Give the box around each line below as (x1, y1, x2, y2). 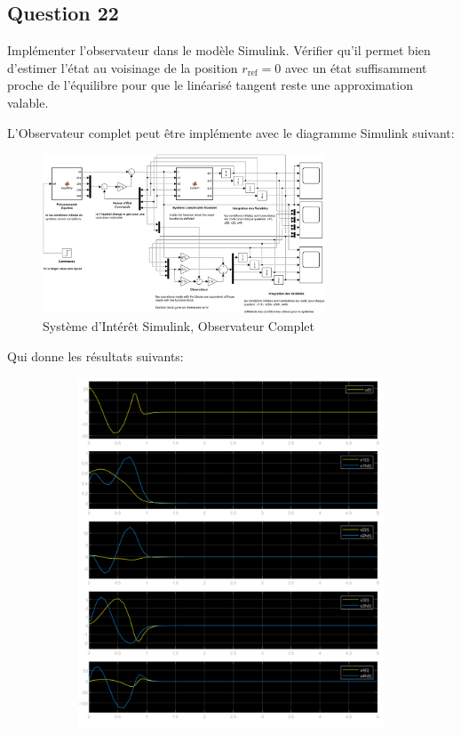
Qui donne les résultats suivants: (7, 346, 184, 365)
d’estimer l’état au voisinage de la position (7, 58, 238, 77)
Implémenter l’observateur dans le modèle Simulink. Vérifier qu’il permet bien (7, 41, 431, 60)
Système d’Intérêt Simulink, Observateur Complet (43, 316, 314, 335)
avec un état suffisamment (284, 58, 427, 77)
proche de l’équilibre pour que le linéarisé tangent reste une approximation (7, 76, 413, 94)
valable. (7, 93, 49, 111)
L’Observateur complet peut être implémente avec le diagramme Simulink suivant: (7, 123, 455, 141)
